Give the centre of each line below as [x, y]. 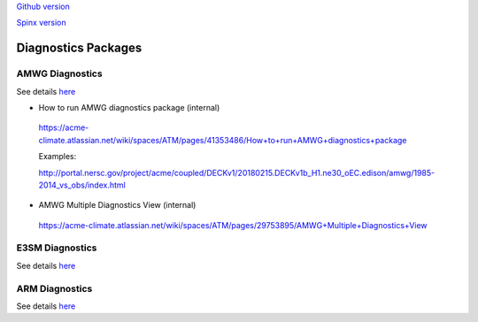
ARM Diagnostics [54, 288]
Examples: [58, 157]
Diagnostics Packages [79, 48]
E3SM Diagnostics [57, 248]
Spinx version [41, 23]
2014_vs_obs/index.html [82, 185]
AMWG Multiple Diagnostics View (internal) [117, 205]
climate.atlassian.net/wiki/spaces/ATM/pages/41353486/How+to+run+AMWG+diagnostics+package [223, 140]
